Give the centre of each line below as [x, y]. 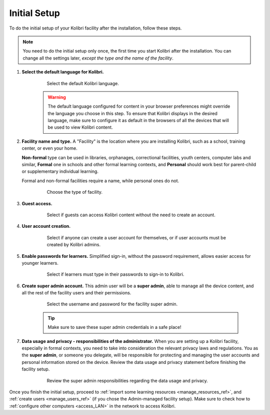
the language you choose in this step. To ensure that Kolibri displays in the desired [132, 113]
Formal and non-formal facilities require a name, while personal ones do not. [100, 181]
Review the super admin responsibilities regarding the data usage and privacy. [127, 380]
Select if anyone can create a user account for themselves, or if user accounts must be [136, 237]
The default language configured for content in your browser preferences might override [139, 106]
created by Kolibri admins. [74, 245]
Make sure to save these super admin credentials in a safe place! [114, 327]
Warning [57, 97]
